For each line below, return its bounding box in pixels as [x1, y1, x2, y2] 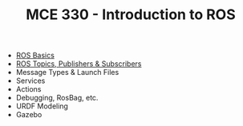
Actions [15, 85, 42, 94]
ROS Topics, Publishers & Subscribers [15, 59, 142, 69]
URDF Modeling [15, 101, 68, 111]
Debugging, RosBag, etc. [15, 93, 99, 103]
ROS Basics [15, 50, 55, 61]
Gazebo [15, 110, 43, 120]
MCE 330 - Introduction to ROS [26, 6, 236, 24]
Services [15, 76, 46, 85]
